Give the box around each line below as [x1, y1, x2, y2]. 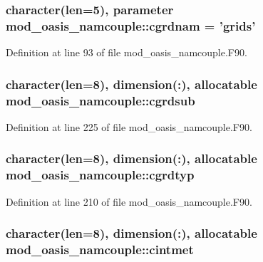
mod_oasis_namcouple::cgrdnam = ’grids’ [6, 16, 256, 34]
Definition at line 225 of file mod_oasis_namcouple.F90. [6, 119, 252, 134]
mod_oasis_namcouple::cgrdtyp [6, 166, 195, 184]
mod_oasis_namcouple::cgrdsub [6, 91, 195, 109]
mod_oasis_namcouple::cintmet [6, 241, 194, 258]
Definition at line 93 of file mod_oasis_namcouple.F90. [6, 45, 247, 60]
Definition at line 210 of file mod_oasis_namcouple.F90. [6, 194, 252, 209]
